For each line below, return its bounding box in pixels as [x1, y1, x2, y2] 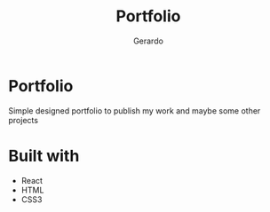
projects [8, 114, 39, 125]
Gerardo [133, 35, 163, 46]
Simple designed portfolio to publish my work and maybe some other [8, 105, 261, 116]
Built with [8, 145, 80, 166]
